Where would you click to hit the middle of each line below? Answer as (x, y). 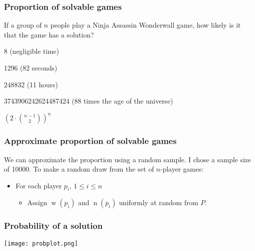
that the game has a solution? (49, 34)
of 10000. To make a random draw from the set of (79, 169)
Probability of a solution (53, 226)
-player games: (182, 169)
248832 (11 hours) (31, 84)
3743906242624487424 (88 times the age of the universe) (89, 101)
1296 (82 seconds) (31, 68)
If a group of (23, 25)
